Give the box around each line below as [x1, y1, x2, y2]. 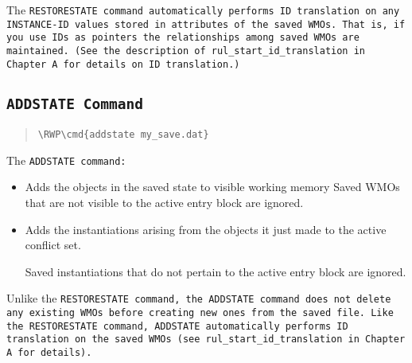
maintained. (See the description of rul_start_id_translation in [6, 45, 366, 57]
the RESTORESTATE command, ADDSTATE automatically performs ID [6, 320, 348, 332]
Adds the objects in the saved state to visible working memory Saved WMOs [25, 178, 400, 195]
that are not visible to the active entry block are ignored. [25, 193, 304, 210]
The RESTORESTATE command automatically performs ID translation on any [6, 2, 400, 18]
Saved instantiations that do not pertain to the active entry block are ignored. [25, 263, 406, 279]
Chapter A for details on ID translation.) [6, 58, 240, 70]
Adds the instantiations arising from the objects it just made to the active [25, 221, 387, 237]
